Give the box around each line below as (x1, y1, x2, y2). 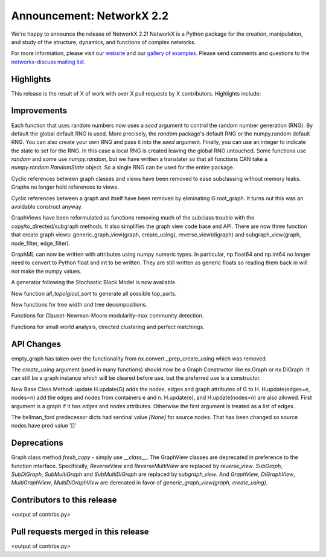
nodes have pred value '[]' (11, 422, 77, 429)
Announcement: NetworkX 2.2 (11, 9, 169, 22)
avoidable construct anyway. (11, 203, 83, 210)
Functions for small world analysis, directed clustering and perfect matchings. (11, 323, 205, 330)
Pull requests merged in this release (11, 527, 149, 537)
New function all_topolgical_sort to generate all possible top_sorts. (11, 290, 177, 297)
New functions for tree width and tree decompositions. (11, 301, 147, 308)
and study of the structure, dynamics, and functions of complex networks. (11, 38, 196, 45)
